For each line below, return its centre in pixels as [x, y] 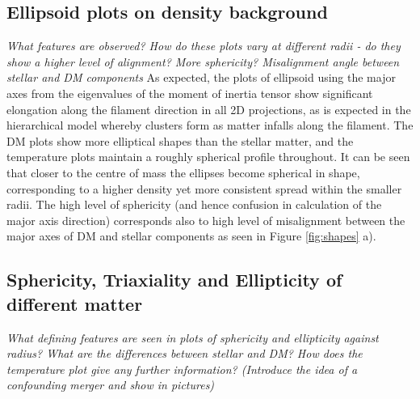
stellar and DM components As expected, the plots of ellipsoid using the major [201, 77]
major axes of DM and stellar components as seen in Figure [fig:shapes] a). [191, 236]
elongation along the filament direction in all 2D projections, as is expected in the [209, 109]
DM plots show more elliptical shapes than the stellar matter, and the [180, 140]
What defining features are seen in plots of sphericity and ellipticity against [193, 337]
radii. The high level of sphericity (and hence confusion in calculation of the [194, 204]
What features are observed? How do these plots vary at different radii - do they [204, 46]
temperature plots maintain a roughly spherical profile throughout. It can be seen [208, 157]
